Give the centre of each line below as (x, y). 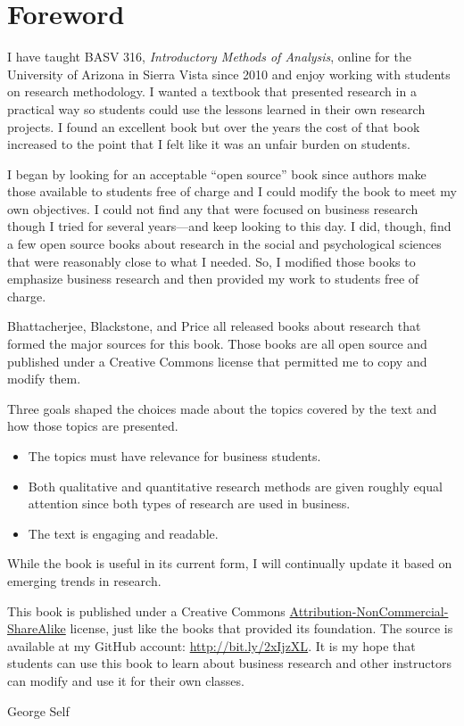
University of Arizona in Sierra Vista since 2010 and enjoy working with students (229, 74)
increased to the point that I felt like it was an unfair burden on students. (209, 144)
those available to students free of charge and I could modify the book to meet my (232, 191)
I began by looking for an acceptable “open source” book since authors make (217, 173)
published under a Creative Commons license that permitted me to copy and (217, 361)
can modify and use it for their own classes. (126, 680)
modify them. (44, 379)
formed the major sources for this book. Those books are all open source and (217, 344)
